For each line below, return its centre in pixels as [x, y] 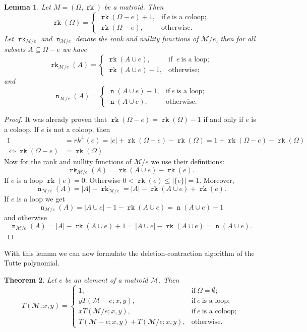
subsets [15, 49]
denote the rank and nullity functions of [137, 38]
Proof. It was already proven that [56, 119]
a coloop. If [21, 129]
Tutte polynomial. [32, 263]
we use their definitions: [188, 161]
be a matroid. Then [134, 7]
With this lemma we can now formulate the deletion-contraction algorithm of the [129, 253]
